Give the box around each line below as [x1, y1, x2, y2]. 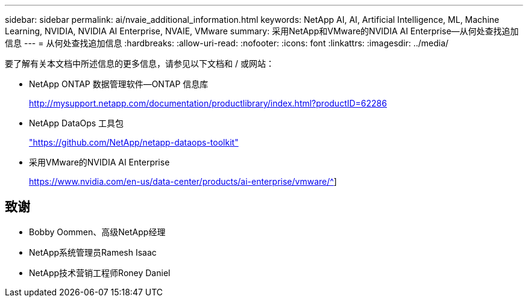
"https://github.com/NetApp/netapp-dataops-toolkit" [29, 137, 239, 147]
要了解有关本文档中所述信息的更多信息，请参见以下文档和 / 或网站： [5, 58, 274, 69]
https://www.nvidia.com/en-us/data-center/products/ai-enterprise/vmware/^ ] [29, 176, 337, 186]
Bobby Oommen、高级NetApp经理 [29, 226, 166, 237]
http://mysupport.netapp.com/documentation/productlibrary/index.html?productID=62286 [29, 98, 387, 108]
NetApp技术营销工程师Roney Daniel [29, 267, 171, 278]
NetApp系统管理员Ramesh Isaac [29, 247, 157, 257]
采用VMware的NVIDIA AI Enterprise [29, 157, 170, 167]
